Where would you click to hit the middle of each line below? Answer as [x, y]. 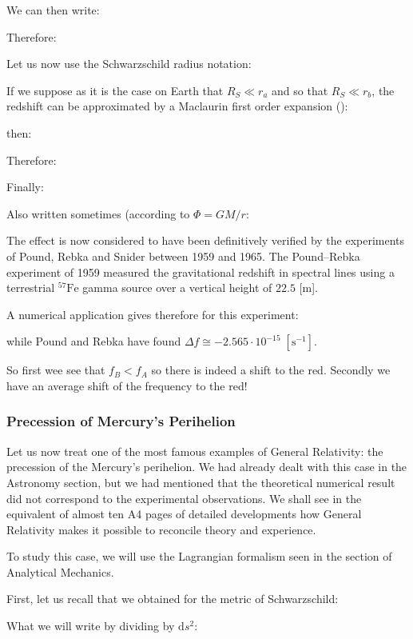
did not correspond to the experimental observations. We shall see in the [184, 498]
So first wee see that [56, 370]
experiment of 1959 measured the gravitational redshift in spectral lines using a [201, 272]
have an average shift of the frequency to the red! [127, 385]
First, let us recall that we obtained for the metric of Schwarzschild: [173, 599]
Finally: [25, 187]
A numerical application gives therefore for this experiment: [153, 314]
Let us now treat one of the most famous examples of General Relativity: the [195, 451]
